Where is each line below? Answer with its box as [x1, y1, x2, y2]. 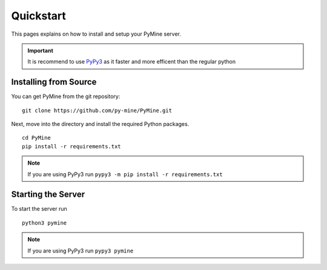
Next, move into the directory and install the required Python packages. [11, 120, 190, 128]
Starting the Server [11, 189, 85, 200]
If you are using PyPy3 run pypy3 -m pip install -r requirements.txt [27, 170, 223, 178]
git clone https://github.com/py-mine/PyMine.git [22, 107, 173, 114]
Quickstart [11, 9, 67, 22]
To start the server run [11, 205, 67, 212]
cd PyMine [22, 134, 51, 142]
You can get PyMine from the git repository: [11, 93, 121, 100]
